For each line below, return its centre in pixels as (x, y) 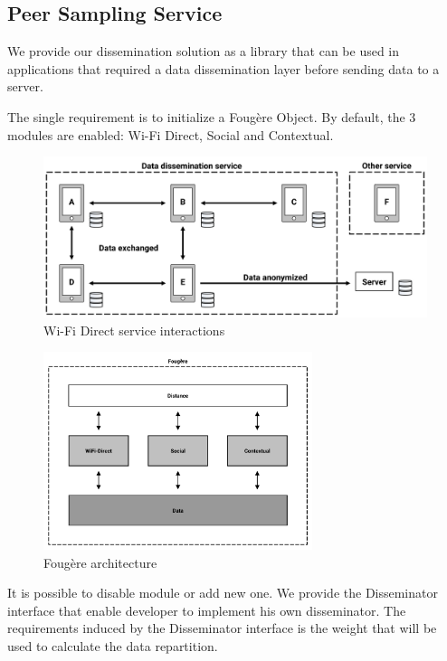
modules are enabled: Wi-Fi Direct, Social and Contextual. (171, 134)
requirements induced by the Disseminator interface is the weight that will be (222, 628)
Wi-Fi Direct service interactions (134, 330)
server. (25, 86)
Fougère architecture (100, 562)
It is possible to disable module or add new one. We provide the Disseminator (223, 593)
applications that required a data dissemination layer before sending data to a (223, 68)
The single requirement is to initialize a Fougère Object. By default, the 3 (212, 116)
